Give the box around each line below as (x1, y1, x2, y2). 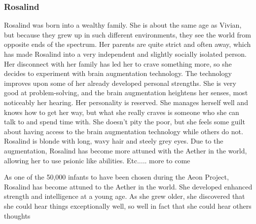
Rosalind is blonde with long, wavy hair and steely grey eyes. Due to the (4, 136, 223, 146)
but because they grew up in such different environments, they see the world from (4, 29, 251, 39)
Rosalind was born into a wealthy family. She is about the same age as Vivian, (4, 20, 242, 30)
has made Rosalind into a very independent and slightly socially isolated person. (4, 49, 247, 59)
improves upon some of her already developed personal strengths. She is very (4, 77, 236, 88)
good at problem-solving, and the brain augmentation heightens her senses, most (4, 87, 248, 98)
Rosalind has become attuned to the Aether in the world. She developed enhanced (4, 181, 253, 191)
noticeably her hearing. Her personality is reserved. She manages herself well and (4, 97, 248, 107)
